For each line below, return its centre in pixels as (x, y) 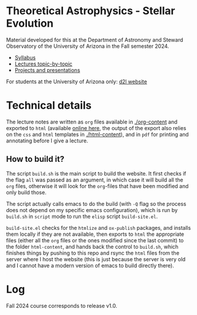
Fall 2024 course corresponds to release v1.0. (62, 306)
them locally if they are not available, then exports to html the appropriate (95, 234)
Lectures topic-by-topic (43, 64)
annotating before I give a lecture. (47, 141)
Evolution (30, 23)
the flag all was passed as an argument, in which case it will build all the (95, 180)
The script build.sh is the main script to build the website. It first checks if (96, 173)
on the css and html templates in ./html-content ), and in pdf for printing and (97, 134)
